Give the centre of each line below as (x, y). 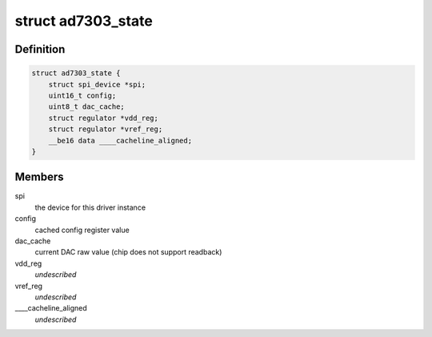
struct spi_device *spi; (97, 84)
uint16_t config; (82, 95)
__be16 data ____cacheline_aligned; (120, 140)
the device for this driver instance (90, 207)
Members (39, 177)
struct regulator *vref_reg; (106, 129)
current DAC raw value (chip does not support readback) (128, 252)
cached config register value (82, 230)
